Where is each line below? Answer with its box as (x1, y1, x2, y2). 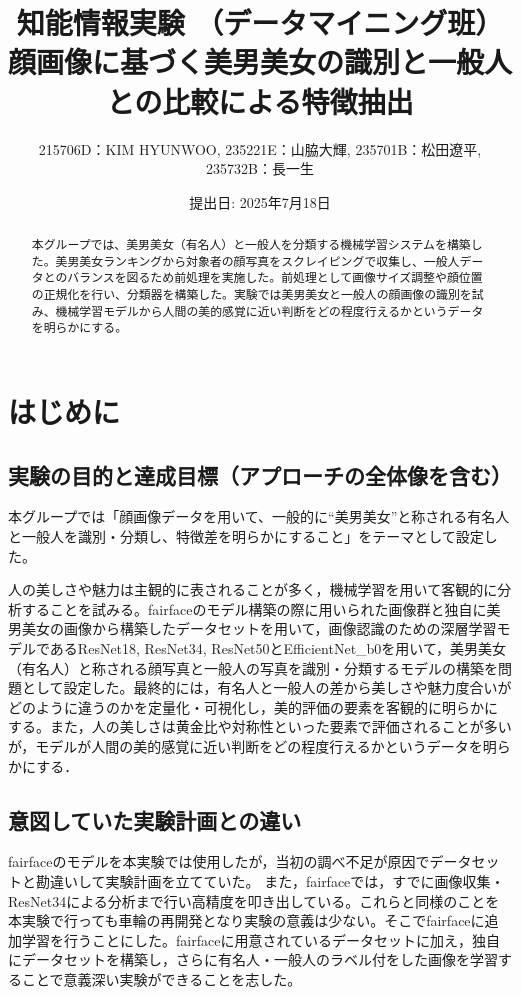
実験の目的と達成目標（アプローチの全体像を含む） (8, 459, 512, 490)
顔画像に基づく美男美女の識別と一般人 (8, 41, 513, 82)
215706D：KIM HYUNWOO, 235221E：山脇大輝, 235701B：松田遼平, (38, 138, 482, 159)
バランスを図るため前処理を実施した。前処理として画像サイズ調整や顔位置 (67, 269, 483, 286)
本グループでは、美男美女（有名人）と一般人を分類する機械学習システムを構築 (31, 236, 471, 253)
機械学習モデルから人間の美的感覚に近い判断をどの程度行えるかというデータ (55, 302, 484, 319)
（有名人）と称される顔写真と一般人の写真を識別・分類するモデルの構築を (8, 657, 498, 678)
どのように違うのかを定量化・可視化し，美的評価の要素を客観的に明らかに (8, 696, 498, 717)
